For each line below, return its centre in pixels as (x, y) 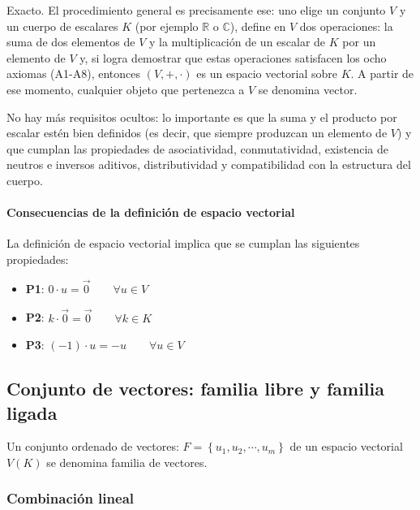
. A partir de (382, 73)
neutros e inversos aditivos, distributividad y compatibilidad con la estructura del (209, 164)
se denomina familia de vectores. (127, 462)
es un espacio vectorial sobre (267, 73)
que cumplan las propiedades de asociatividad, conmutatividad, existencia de (197, 148)
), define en (258, 26)
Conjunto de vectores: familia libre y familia (195, 389)
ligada (32, 412)
